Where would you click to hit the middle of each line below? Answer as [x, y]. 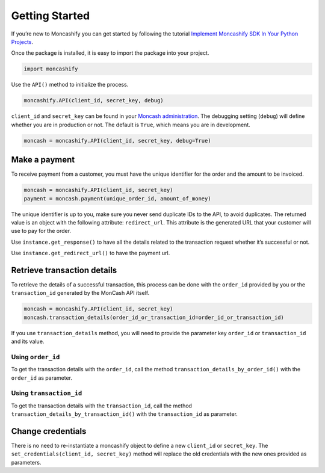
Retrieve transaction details [64, 270]
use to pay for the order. [41, 231]
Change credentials [49, 431]
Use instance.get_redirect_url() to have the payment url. [91, 253]
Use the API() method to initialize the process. [70, 85]
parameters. [26, 462]
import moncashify [51, 69]
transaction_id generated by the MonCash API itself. [80, 293]
